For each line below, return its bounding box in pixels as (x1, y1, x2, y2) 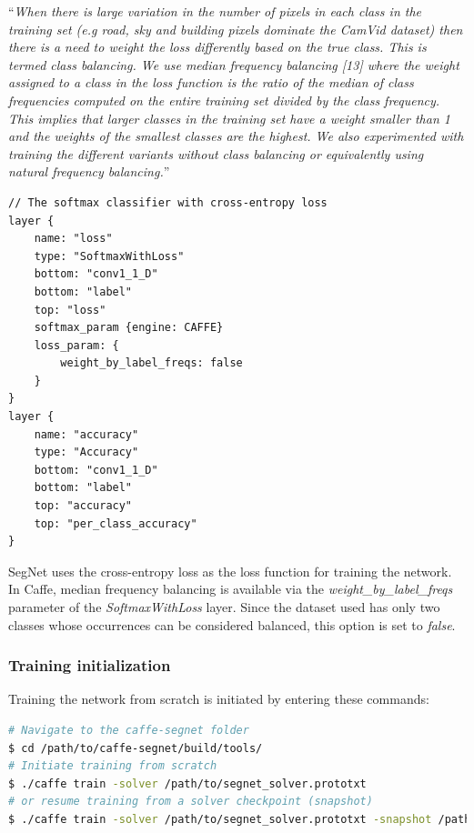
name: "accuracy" (34, 427, 139, 441)
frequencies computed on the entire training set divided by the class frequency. (8, 90, 440, 109)
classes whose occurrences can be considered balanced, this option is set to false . (8, 615, 456, 634)
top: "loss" (34, 303, 106, 316)
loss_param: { (34, 338, 119, 352)
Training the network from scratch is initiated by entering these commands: (8, 689, 429, 708)
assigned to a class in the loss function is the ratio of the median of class (8, 73, 414, 92)
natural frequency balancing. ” (8, 162, 170, 181)
